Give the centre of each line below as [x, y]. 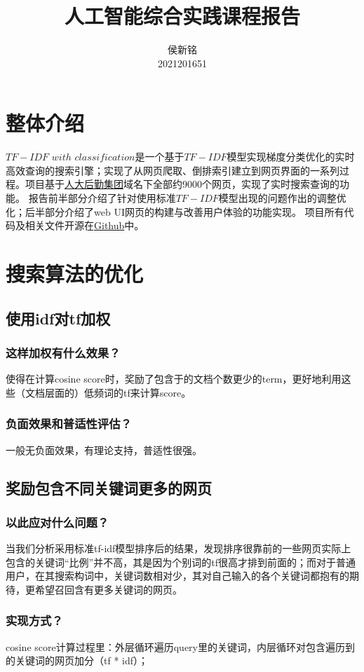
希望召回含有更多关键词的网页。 [108, 589]
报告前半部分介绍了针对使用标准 [102, 198]
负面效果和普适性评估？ [69, 424]
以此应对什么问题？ [58, 522]
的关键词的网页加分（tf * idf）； [77, 660]
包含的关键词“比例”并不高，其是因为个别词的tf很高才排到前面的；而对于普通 [181, 562]
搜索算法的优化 [75, 273]
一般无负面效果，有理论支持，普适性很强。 [104, 450]
